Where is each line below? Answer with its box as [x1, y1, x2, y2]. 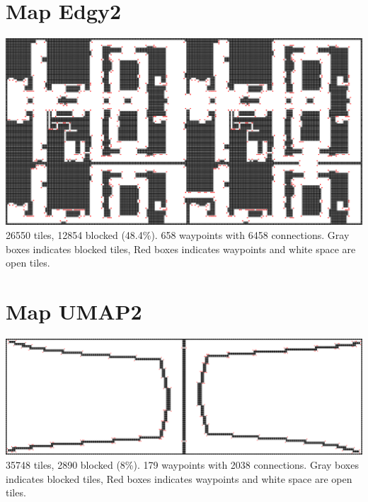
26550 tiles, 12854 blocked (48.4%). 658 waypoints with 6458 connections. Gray [6, 228, 350, 243]
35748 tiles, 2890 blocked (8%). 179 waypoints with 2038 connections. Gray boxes [6, 457, 359, 472]
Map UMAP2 [6, 296, 142, 325]
